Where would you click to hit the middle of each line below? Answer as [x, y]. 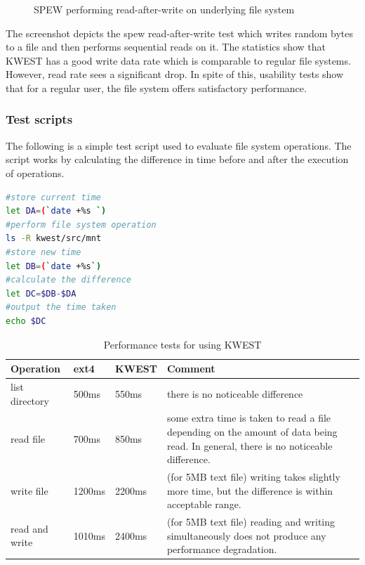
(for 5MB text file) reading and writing [251, 522]
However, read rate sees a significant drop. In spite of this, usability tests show [175, 74]
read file [28, 438]
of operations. [35, 173]
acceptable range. [204, 504]
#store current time [54, 197]
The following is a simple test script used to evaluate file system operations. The [179, 145]
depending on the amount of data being [252, 431]
